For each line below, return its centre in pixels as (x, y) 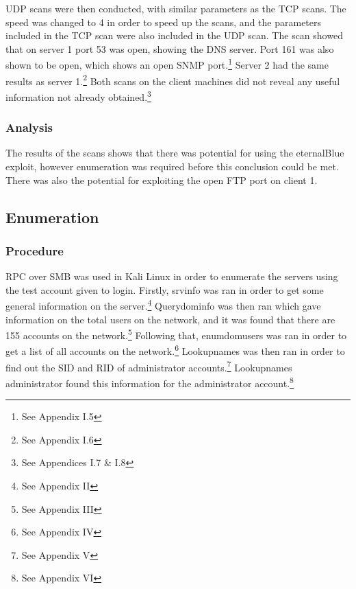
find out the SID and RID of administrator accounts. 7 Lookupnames (149, 366)
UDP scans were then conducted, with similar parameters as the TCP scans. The (176, 8)
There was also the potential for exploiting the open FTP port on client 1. (162, 180)
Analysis (29, 127)
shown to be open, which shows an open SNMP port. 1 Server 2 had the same (167, 64)
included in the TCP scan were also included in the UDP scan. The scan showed (174, 35)
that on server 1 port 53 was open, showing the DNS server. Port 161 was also (170, 48)
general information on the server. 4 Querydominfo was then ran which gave (163, 304)
